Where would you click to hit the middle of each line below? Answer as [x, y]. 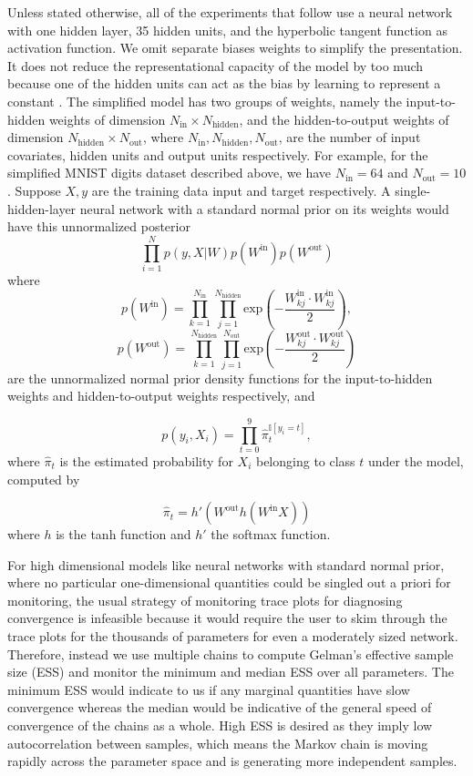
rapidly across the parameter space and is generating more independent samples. [232, 761]
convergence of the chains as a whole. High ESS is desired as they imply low [220, 725]
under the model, [416, 460]
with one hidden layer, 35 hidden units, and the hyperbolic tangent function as [227, 30]
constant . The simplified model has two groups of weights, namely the [205, 101]
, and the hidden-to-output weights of [344, 119]
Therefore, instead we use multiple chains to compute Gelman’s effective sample [231, 653]
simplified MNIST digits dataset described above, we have [169, 173]
